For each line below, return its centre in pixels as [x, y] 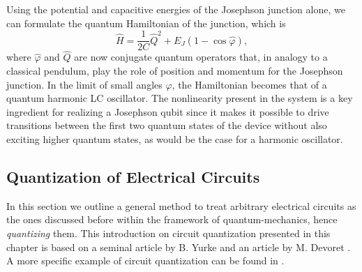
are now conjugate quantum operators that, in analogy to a [201, 57]
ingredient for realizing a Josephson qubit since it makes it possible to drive [168, 111]
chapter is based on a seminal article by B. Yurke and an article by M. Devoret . [179, 247]
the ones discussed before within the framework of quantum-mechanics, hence [172, 219]
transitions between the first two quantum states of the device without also [167, 125]
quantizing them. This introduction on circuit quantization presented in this [168, 233]
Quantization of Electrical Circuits [133, 177]
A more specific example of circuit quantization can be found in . [145, 260]
